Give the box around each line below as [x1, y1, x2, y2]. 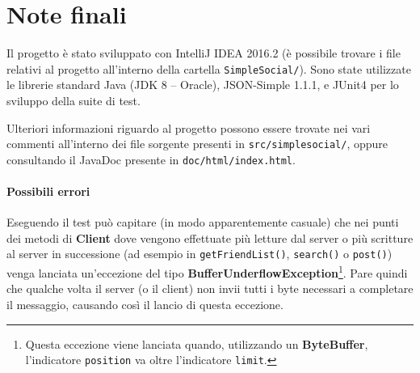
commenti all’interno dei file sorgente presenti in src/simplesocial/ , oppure [6, 135, 388, 152]
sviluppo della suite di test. [6, 91, 141, 108]
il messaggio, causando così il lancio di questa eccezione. [6, 295, 283, 312]
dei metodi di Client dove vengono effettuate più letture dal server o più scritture [6, 229, 414, 246]
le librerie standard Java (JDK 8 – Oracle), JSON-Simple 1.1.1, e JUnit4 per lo [6, 76, 399, 93]
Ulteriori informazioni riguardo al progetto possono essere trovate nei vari [6, 119, 371, 136]
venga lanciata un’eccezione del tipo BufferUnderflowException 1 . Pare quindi [6, 262, 408, 281]
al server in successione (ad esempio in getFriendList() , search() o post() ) [6, 245, 393, 262]
